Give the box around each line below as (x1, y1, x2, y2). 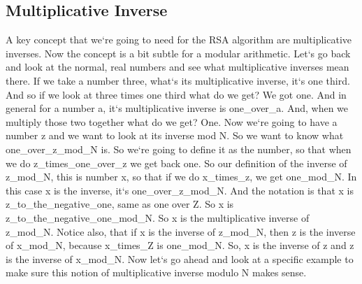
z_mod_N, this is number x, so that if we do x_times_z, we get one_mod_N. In (6, 169, 357, 184)
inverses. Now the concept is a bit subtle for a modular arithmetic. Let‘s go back (6, 45, 351, 60)
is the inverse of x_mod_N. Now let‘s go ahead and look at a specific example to (6, 251, 354, 266)
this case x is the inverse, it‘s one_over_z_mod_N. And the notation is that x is (6, 183, 354, 197)
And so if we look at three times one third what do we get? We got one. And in (6, 87, 347, 101)
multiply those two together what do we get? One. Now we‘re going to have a (6, 114, 338, 129)
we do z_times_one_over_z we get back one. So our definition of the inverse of (6, 155, 347, 170)
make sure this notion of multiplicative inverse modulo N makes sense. (6, 265, 307, 280)
